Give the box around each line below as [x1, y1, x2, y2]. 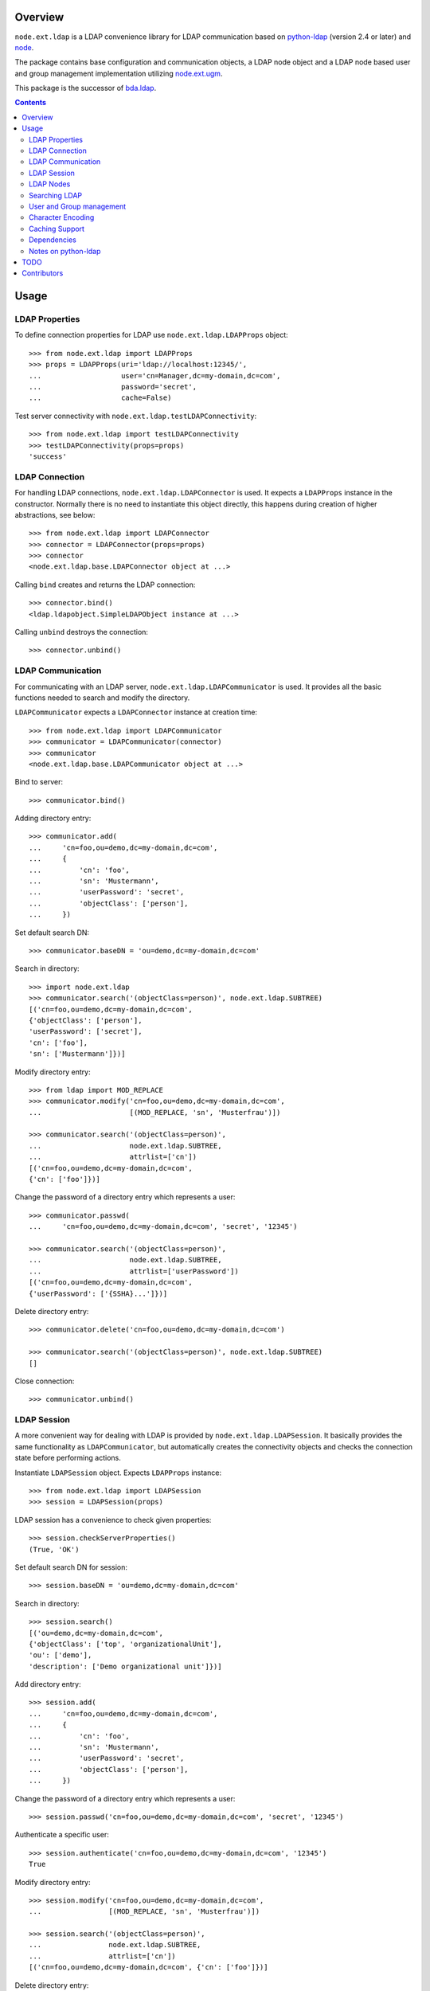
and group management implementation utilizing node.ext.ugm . [14, 68, 223, 78]
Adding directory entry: [14, 813, 92, 823]
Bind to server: [14, 777, 64, 787]
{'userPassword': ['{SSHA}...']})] [29, 1289, 168, 1298]
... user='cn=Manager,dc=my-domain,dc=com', [29, 371, 281, 380]
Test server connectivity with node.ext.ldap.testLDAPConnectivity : [14, 411, 257, 420]
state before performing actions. [14, 1453, 121, 1463]
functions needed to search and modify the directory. [14, 693, 190, 702]
